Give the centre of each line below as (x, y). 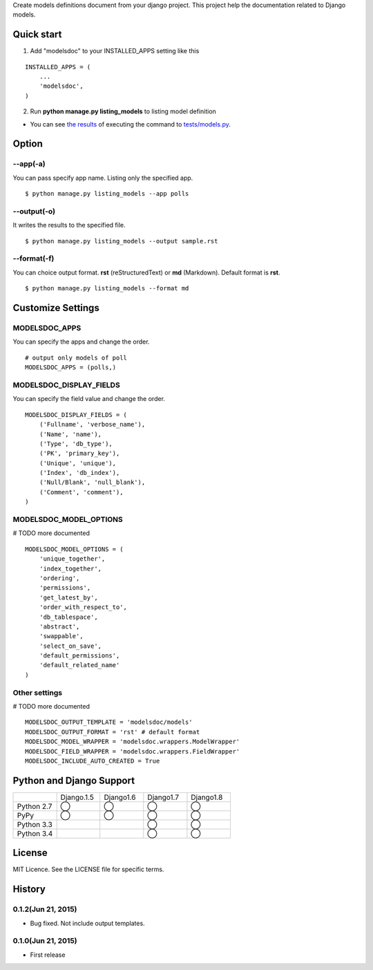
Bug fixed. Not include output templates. (87, 923)
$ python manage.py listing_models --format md (107, 288)
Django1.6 (120, 797)
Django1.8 (207, 797)
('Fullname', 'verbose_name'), (92, 425)
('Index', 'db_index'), (79, 473)
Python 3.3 (35, 824)
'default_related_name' (79, 665)
